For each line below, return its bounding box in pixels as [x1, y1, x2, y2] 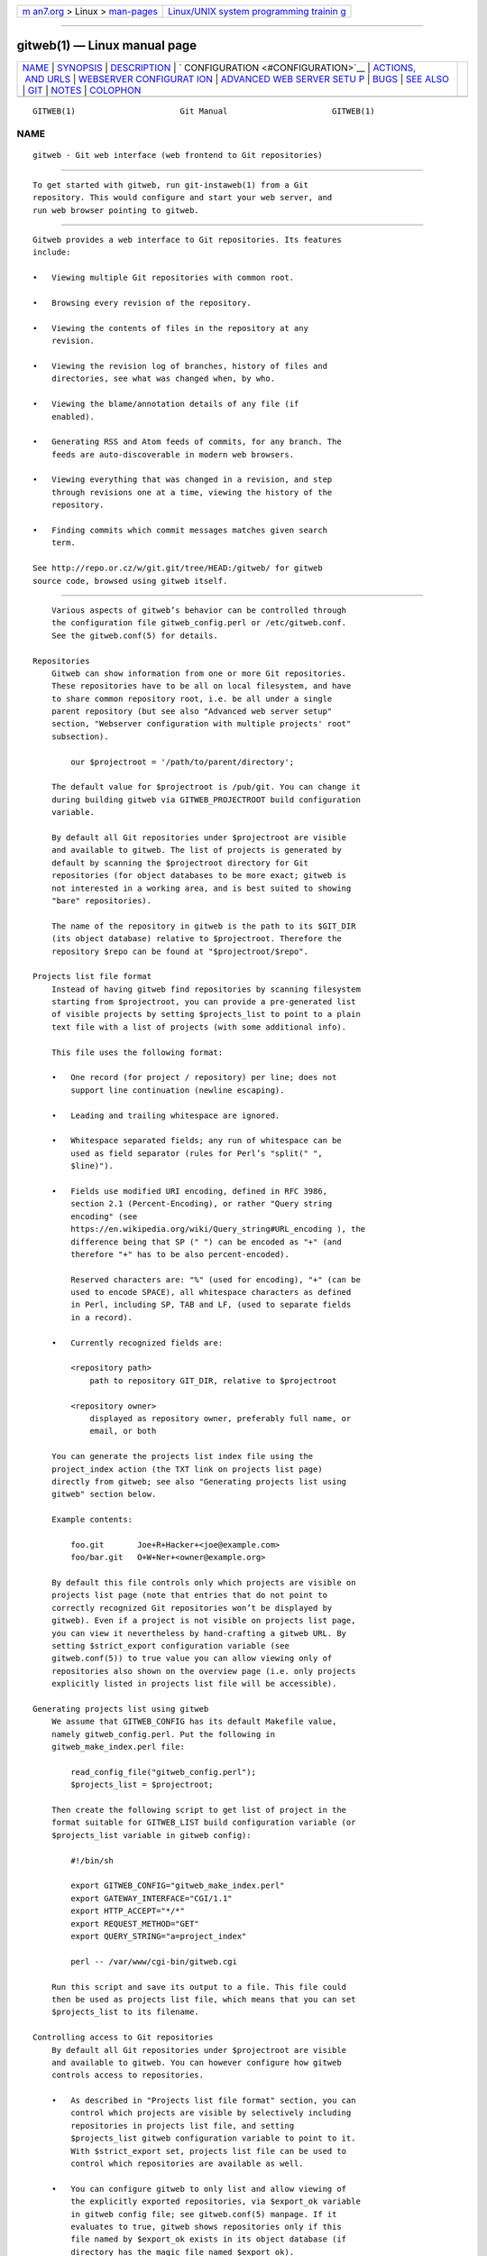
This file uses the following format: [51, 1047, 224, 1058]
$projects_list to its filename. [51, 2007, 200, 2017]
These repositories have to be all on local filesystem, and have [51, 681, 352, 691]
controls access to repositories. [51, 2070, 205, 2080]
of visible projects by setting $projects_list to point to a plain [51, 1009, 361, 1020]
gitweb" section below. [51, 1489, 157, 1500]
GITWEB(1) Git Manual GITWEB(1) [32, 106, 375, 116]
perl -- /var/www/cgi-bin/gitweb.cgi [70, 1956, 238, 1966]
